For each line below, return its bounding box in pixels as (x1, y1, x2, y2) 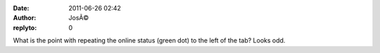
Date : (13, 4, 30, 12)
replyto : (13, 23, 37, 31)
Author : (13, 14, 37, 22)
